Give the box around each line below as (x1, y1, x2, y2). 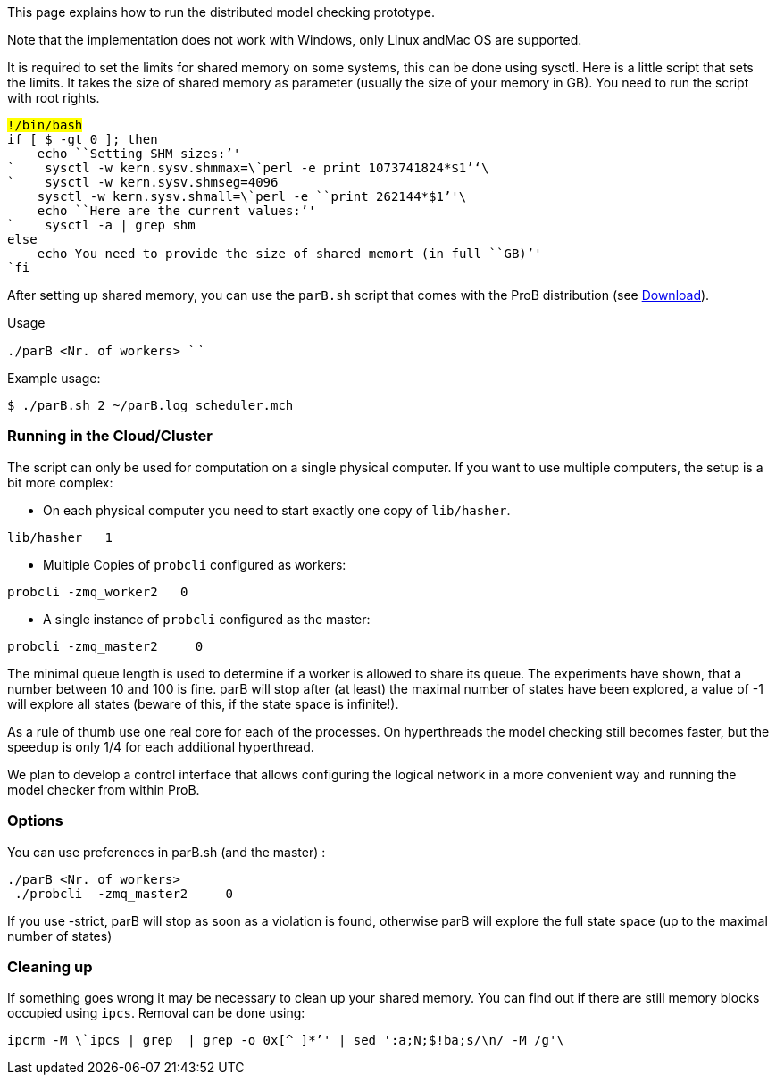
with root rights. (7, 90, 100, 105)
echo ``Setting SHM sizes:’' (37, 146, 241, 161)
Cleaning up (7, 957, 93, 976)
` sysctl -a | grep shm (7, 218, 196, 232)
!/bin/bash (7, 118, 83, 132)
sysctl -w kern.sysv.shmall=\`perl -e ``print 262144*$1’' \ (37, 189, 467, 204)
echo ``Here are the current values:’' (37, 204, 316, 218)
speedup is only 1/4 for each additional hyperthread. (7, 738, 314, 754)
